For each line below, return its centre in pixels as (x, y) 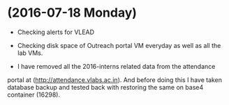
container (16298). (34, 95)
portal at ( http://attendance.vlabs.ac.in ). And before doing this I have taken (114, 80)
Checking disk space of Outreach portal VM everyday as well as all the (119, 45)
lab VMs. (30, 53)
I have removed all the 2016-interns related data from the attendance (116, 66)
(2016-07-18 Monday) (72, 13)
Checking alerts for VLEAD (56, 32)
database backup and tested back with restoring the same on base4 (105, 87)
